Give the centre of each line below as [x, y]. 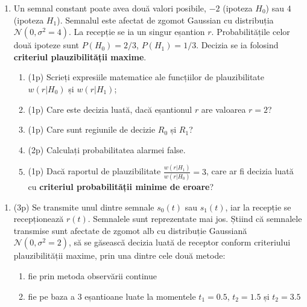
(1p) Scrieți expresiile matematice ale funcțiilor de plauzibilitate [146, 77]
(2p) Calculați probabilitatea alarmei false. [107, 149]
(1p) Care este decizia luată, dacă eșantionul [110, 109]
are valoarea [223, 109]
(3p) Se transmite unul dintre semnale [84, 207]
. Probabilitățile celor [251, 32]
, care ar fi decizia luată [250, 171]
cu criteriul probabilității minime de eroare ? [121, 186]
